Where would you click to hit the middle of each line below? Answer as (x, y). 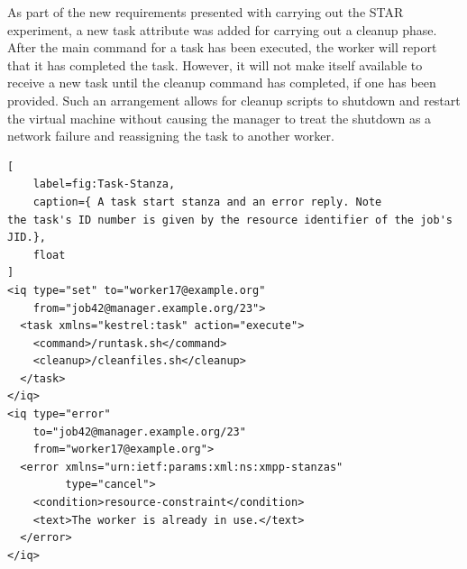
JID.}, (27, 238)
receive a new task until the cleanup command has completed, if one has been (222, 83)
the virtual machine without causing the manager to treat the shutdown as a (220, 118)
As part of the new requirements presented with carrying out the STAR (206, 12)
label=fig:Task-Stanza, (104, 184)
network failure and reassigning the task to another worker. (171, 136)
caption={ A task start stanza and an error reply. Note (207, 202)
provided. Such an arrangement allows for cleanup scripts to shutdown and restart (234, 100)
